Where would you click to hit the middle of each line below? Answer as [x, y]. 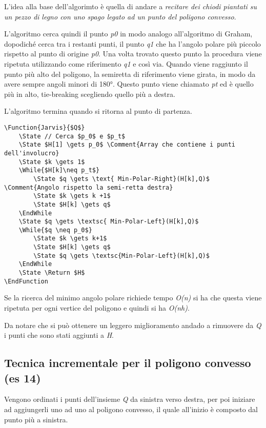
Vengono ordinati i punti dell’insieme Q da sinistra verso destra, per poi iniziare [130, 399]
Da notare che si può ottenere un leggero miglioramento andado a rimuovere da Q [133, 325]
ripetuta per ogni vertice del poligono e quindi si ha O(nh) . [97, 308]
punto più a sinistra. [36, 419]
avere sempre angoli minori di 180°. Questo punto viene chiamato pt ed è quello [129, 84]
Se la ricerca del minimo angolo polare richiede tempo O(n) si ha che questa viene [133, 298]
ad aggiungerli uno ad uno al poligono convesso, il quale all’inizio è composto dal [131, 409]
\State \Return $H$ [52, 273]
